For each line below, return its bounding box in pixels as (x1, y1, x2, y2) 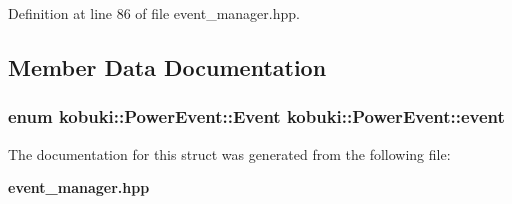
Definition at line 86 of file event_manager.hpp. (8, 3, 300, 23)
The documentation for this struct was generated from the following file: (8, 143, 451, 164)
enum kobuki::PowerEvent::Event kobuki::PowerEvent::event (8, 104, 505, 129)
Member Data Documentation (8, 51, 327, 82)
